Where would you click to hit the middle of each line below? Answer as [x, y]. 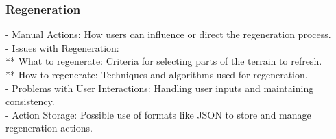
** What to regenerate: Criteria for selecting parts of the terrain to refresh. [164, 61]
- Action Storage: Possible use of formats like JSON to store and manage [158, 114]
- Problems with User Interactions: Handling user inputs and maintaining [160, 88]
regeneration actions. [49, 128]
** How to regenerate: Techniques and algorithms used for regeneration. [157, 74]
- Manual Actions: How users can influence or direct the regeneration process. [168, 34]
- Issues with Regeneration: [62, 47]
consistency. [30, 101]
